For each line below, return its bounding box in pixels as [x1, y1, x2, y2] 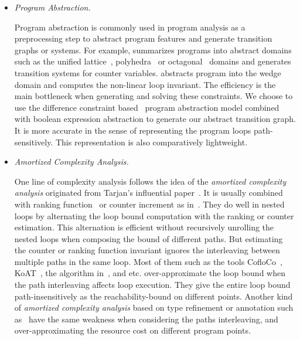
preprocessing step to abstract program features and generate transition [14, 32, 272, 45]
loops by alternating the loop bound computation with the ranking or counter [14, 209, 294, 222]
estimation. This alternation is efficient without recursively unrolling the [14, 221, 274, 233]
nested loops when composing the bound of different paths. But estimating [14, 232, 283, 244]
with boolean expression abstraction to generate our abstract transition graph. [14, 113, 296, 125]
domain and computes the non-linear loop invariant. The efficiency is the [14, 78, 276, 90]
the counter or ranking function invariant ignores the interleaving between [14, 244, 280, 256]
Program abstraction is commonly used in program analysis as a [14, 21, 246, 33]
